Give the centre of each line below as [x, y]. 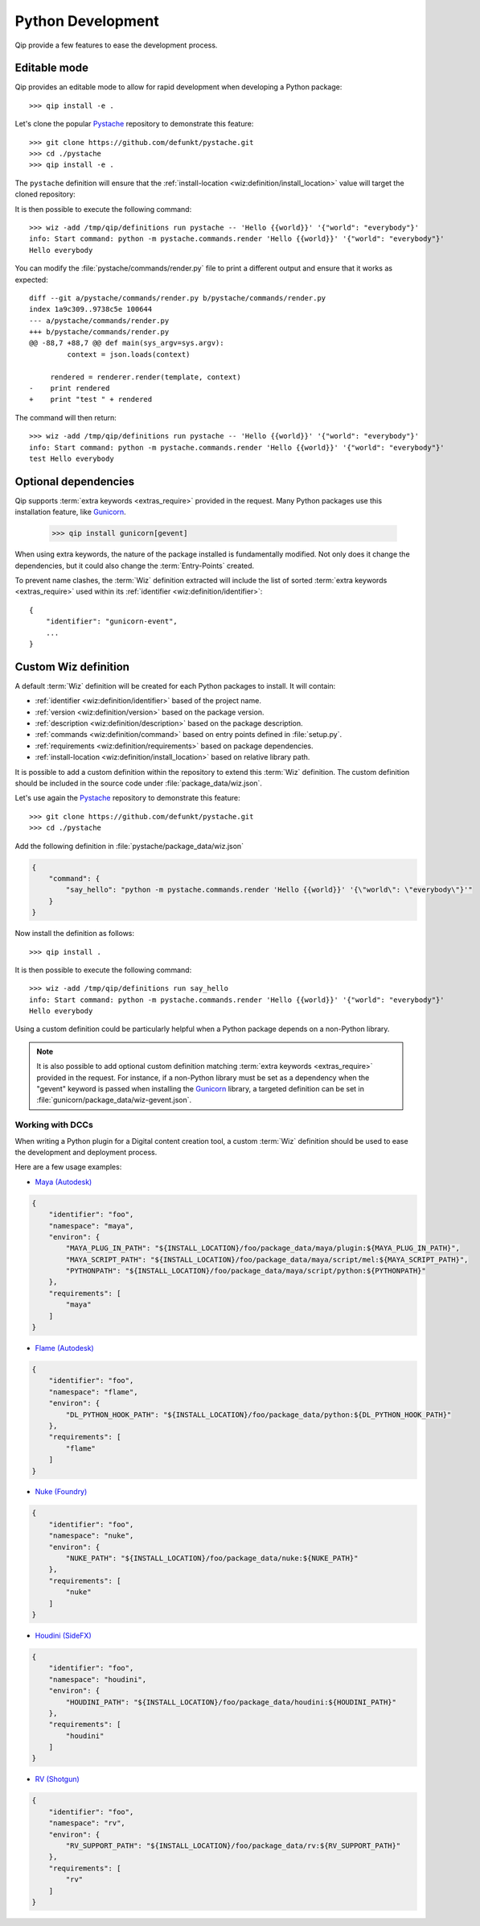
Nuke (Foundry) [61, 1492]
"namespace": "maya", [91, 1226]
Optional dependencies [75, 481]
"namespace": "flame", [93, 1392]
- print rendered [70, 388]
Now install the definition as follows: [75, 934]
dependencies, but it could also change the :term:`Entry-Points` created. [135, 565]
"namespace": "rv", [87, 1823]
